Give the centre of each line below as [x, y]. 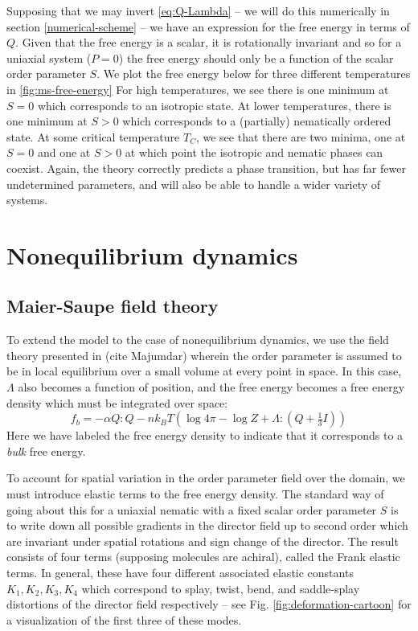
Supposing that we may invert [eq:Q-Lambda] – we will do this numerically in [198, 10]
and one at [64, 152]
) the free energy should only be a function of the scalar [256, 57]
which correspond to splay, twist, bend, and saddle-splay [221, 588]
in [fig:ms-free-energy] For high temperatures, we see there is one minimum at [198, 89]
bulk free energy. [46, 451]
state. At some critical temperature [93, 136]
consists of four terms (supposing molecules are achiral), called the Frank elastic [203, 557]
